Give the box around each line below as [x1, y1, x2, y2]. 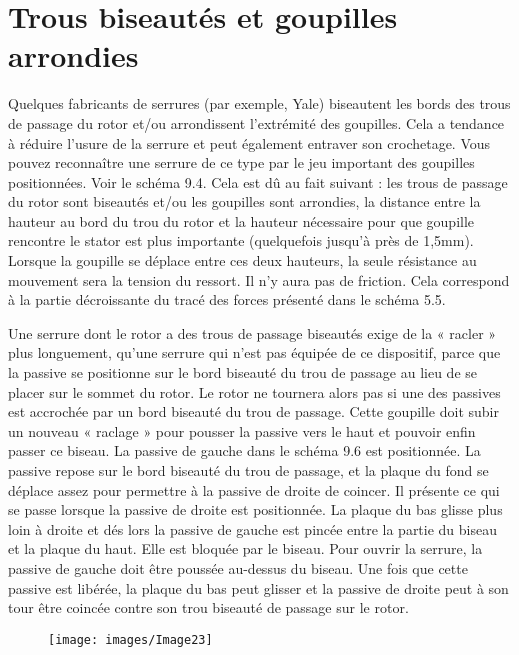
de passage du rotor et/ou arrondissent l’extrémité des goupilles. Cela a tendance [8, 112, 505, 133]
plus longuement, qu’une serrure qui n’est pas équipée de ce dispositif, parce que [8, 342, 501, 363]
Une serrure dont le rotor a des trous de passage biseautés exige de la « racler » [8, 322, 497, 343]
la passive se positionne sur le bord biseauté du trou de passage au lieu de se [8, 362, 477, 383]
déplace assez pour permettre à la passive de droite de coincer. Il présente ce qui [8, 479, 500, 500]
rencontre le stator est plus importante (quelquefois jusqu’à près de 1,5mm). [8, 230, 474, 251]
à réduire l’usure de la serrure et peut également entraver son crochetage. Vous [8, 132, 491, 153]
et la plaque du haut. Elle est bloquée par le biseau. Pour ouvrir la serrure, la [8, 538, 483, 559]
